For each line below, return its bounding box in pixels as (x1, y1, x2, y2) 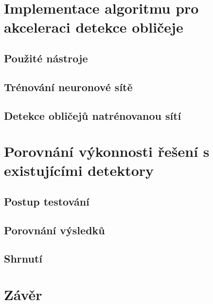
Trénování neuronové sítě (4, 79, 133, 94)
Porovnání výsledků (4, 222, 105, 237)
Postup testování (4, 193, 89, 209)
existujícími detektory (4, 160, 154, 180)
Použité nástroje (4, 50, 88, 65)
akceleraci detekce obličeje (4, 17, 183, 37)
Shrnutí (4, 251, 43, 266)
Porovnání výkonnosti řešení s (4, 141, 210, 161)
